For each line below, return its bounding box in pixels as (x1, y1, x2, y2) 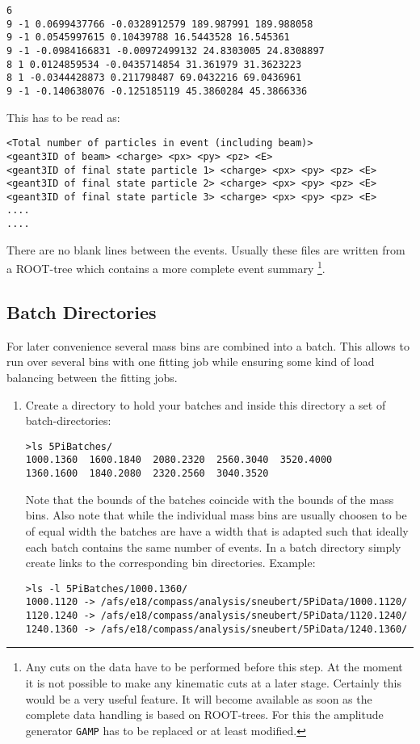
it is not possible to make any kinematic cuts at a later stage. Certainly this (25, 674, 402, 691)
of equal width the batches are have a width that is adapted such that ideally (25, 522, 409, 539)
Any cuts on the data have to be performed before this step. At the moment (25, 658, 403, 675)
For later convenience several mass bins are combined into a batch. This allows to (6, 337, 409, 354)
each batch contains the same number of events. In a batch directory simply (25, 538, 401, 555)
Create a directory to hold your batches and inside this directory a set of (25, 396, 386, 413)
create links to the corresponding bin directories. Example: (25, 554, 316, 571)
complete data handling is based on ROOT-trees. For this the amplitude (25, 706, 384, 723)
